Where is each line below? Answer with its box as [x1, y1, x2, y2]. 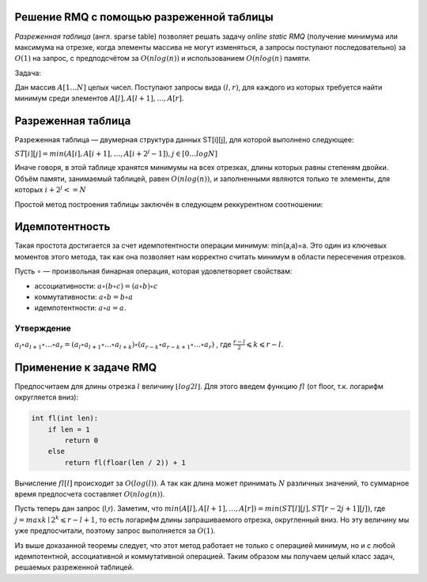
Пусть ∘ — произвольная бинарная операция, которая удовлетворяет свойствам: [14, 266, 293, 276]
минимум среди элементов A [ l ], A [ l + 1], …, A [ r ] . [14, 93, 184, 103]
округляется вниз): [14, 392, 79, 402]
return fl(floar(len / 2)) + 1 [64, 458, 186, 467]
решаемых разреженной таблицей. [14, 562, 134, 573]
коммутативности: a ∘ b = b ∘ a [34, 293, 134, 301]
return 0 [64, 436, 99, 444]
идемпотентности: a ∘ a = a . [34, 303, 127, 312]
